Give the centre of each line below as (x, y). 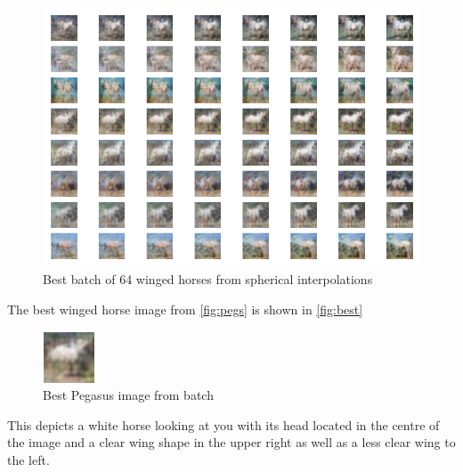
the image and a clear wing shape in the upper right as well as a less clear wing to (231, 442)
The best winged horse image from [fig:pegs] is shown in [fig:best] (185, 309)
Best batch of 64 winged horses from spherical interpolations (208, 279)
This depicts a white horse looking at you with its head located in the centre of (223, 424)
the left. (28, 459)
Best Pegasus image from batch (128, 395)
